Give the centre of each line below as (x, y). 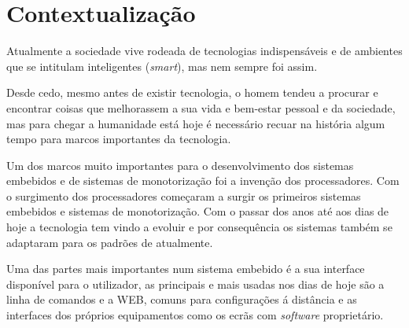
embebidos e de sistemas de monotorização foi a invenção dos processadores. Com (203, 181)
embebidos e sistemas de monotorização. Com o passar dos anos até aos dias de (198, 211)
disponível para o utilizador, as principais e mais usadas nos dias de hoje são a (195, 284)
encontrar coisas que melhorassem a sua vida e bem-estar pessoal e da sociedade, (201, 107)
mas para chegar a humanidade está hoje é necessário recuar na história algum (196, 123)
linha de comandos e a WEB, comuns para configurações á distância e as (182, 299)
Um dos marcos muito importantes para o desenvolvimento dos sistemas (180, 165)
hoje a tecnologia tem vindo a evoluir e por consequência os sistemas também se (199, 227)
